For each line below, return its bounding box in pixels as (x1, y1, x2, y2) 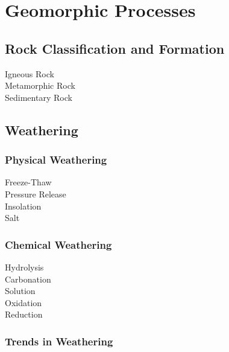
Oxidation (5, 296, 42, 309)
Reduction (5, 308, 43, 321)
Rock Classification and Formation (5, 39, 225, 57)
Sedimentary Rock (5, 91, 72, 103)
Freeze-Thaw (5, 176, 52, 188)
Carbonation (5, 272, 51, 285)
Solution (5, 284, 36, 297)
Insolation (5, 199, 42, 212)
